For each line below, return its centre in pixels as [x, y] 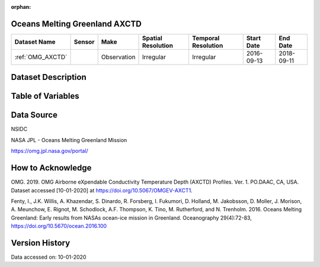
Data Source [34, 115]
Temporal [206, 38]
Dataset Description [49, 77]
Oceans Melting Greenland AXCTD [76, 24]
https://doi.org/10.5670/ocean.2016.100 [59, 226]
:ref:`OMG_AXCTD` [41, 57]
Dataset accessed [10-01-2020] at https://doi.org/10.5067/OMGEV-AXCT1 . [102, 190]
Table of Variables [45, 96]
